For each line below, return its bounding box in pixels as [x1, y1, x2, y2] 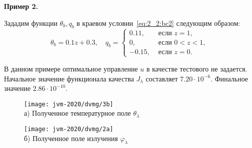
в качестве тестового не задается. [146, 63, 248, 74]
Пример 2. [4, 1, 38, 11]
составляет [145, 73, 178, 83]
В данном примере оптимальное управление [4, 63, 138, 74]
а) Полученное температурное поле [24, 108, 131, 118]
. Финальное [210, 73, 249, 83]
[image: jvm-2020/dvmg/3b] [24, 100, 113, 108]
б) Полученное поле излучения [24, 133, 118, 143]
